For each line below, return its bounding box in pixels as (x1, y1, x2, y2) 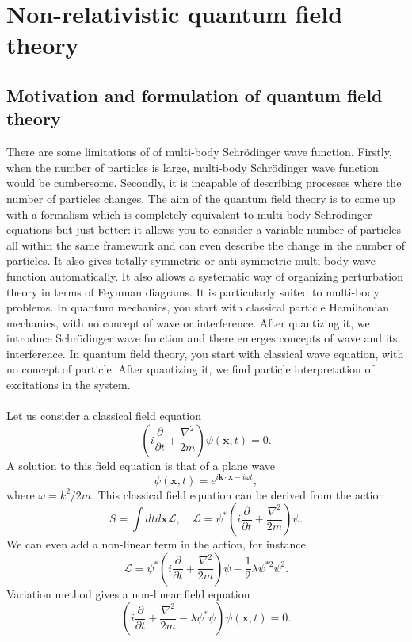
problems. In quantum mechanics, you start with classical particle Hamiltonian (6, 299, 390, 315)
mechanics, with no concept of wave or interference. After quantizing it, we (6, 314, 370, 331)
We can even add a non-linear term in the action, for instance (6, 536, 306, 552)
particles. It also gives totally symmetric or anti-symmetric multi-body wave (6, 252, 376, 269)
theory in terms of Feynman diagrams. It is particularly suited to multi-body (6, 283, 380, 300)
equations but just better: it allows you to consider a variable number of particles (6, 221, 401, 238)
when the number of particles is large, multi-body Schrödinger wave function (6, 159, 379, 175)
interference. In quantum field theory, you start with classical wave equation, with (6, 345, 404, 361)
